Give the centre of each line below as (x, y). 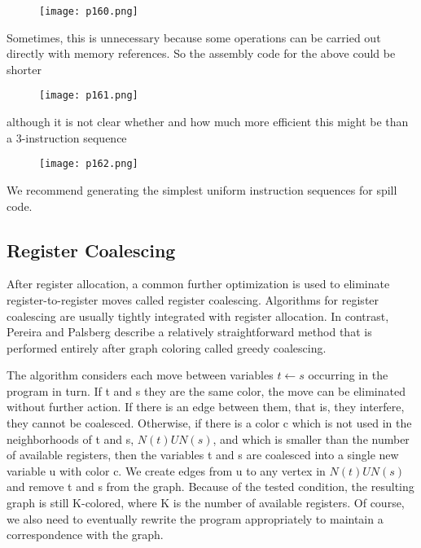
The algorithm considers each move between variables (140, 375)
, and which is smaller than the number (311, 438)
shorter (24, 69)
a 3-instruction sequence (67, 137)
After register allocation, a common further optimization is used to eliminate (198, 284)
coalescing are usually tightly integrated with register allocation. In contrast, (198, 316)
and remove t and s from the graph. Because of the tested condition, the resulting (210, 487)
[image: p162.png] (89, 164)
